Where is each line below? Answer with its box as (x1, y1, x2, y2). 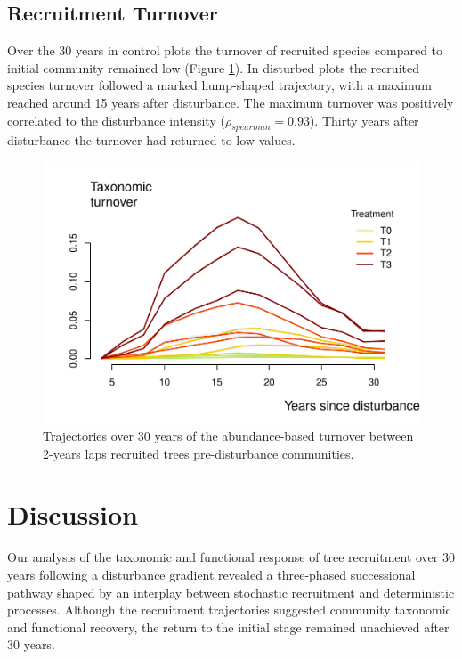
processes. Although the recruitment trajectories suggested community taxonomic (7, 600, 451, 619)
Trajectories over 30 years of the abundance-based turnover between (43, 427, 414, 445)
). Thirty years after (309, 110, 419, 129)
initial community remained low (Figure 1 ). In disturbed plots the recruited (7, 58, 419, 77)
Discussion (7, 496, 138, 533)
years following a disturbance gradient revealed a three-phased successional (7, 565, 416, 583)
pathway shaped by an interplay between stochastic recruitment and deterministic (7, 582, 455, 601)
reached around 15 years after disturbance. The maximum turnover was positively (7, 93, 454, 111)
